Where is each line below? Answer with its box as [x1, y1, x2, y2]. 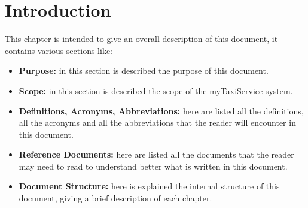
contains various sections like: [5, 44, 112, 56]
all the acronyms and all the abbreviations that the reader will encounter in [19, 116, 296, 129]
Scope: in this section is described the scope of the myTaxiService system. [19, 84, 293, 97]
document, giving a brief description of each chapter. [19, 192, 212, 204]
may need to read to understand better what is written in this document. [19, 159, 288, 172]
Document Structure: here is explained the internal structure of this [19, 180, 280, 192]
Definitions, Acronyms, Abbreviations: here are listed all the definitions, [19, 104, 304, 117]
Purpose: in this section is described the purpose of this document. [19, 64, 269, 77]
